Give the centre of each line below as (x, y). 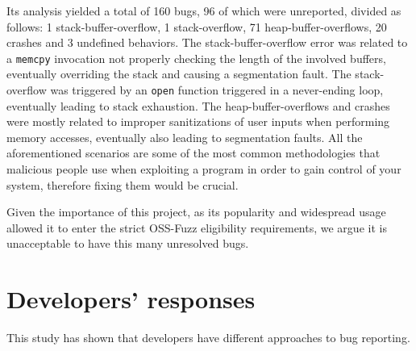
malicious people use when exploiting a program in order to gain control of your (204, 169)
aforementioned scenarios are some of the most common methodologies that (193, 153)
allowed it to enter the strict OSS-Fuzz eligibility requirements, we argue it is (197, 227)
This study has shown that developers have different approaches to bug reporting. (208, 338)
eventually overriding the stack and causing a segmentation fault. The (179, 74)
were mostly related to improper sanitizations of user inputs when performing (198, 121)
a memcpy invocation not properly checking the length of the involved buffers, (196, 58)
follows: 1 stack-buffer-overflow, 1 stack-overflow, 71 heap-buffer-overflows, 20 (197, 26)
